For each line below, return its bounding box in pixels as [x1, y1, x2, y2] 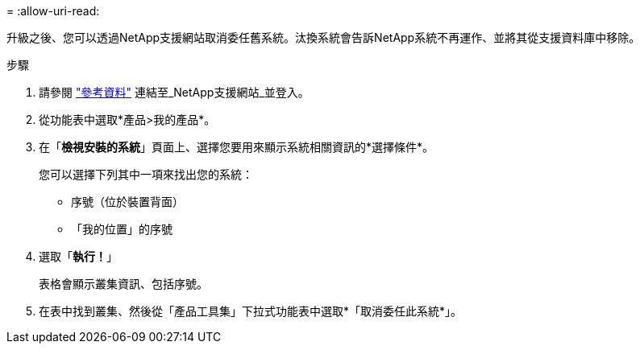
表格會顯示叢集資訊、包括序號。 [39, 277, 208, 290]
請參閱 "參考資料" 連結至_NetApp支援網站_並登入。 [39, 85, 310, 99]
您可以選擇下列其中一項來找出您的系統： [39, 167, 253, 181]
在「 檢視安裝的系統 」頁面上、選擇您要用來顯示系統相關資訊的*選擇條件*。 [39, 140, 434, 154]
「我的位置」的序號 [71, 222, 172, 236]
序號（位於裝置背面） [71, 195, 184, 208]
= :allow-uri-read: [6, 4, 100, 18]
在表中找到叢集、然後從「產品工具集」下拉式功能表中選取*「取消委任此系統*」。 [39, 304, 463, 318]
